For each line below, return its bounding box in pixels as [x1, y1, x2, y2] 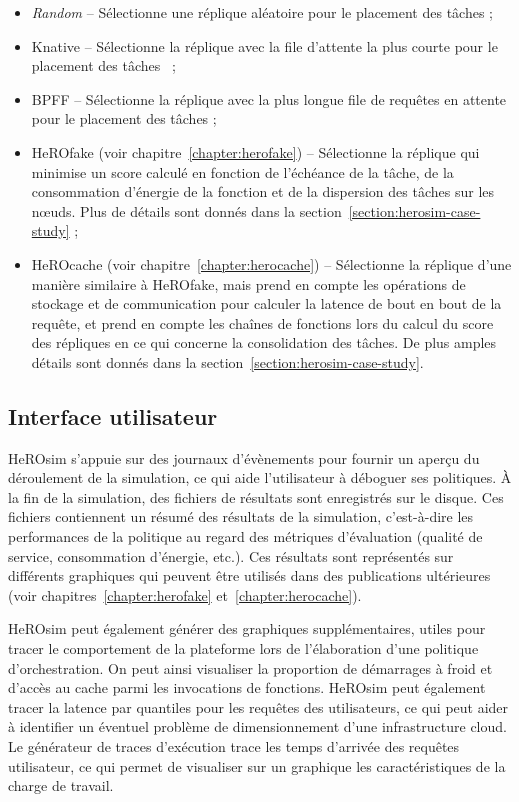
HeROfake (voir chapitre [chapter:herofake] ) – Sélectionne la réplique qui [31, 141, 480, 162]
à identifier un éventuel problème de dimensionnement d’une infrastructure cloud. [8, 716, 507, 737]
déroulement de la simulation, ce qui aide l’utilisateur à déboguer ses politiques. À [8, 467, 512, 488]
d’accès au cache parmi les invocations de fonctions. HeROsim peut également [8, 677, 486, 698]
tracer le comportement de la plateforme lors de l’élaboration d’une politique [8, 638, 479, 659]
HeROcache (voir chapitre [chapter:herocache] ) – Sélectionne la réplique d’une [31, 253, 512, 274]
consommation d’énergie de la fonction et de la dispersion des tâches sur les [31, 181, 495, 202]
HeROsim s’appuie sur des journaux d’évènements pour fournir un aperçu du [8, 447, 480, 468]
